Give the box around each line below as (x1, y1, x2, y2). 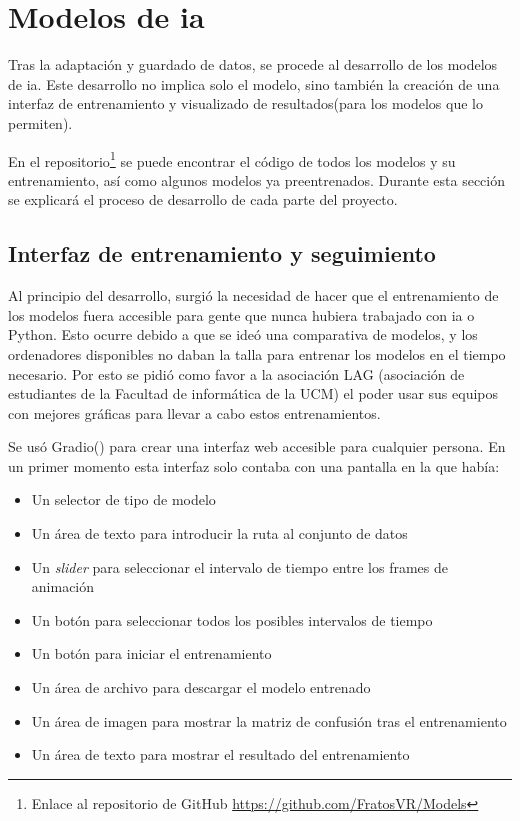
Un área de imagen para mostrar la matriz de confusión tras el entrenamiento (31, 710, 507, 731)
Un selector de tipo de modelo (31, 489, 216, 510)
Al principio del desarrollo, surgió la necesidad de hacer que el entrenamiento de (8, 285, 499, 306)
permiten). (8, 112, 73, 133)
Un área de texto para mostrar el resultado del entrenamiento (31, 744, 410, 765)
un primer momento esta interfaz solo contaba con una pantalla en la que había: (8, 455, 500, 476)
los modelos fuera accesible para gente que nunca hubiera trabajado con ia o (8, 304, 475, 325)
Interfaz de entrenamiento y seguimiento (8, 238, 436, 269)
